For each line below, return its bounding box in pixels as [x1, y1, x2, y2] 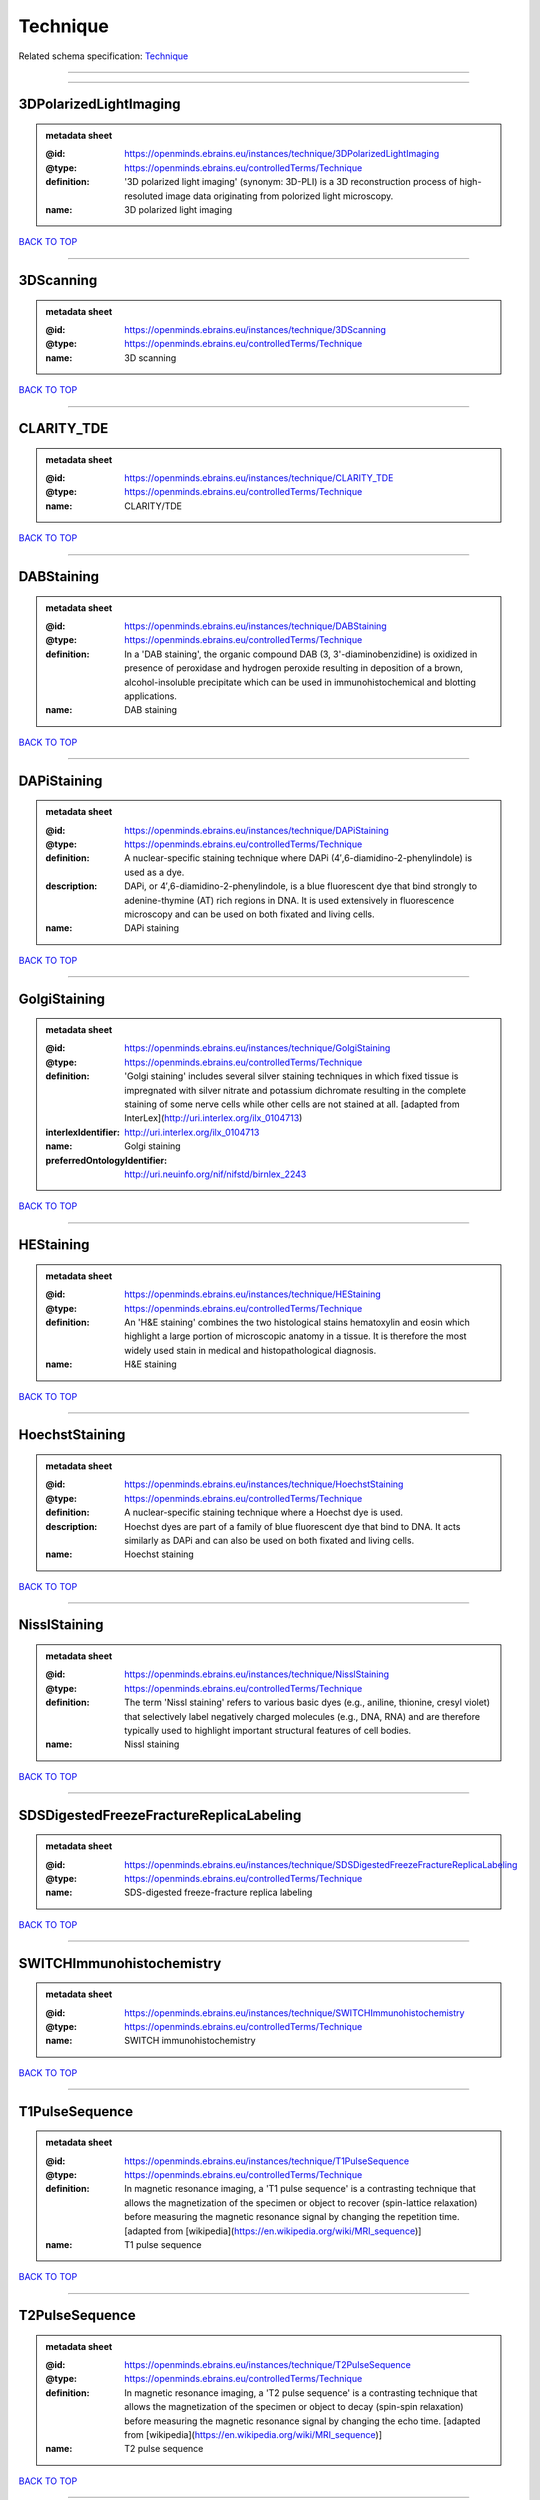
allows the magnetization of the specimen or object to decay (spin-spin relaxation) [124, 2401, 464, 2413]
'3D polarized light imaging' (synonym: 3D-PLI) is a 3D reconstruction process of [124, 176, 458, 188]
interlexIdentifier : [45, 1126, 120, 1138]
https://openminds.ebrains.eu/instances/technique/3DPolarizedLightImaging [124, 148, 440, 160]
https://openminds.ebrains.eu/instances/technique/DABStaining [124, 620, 387, 632]
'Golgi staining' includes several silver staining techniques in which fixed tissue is [124, 1070, 459, 1082]
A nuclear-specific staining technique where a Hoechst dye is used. [124, 1506, 404, 1519]
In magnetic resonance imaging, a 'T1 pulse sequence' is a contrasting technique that [124, 2183, 476, 2195]
